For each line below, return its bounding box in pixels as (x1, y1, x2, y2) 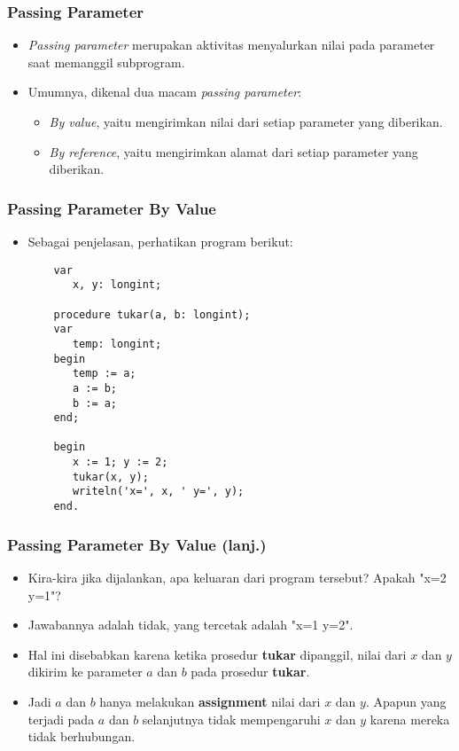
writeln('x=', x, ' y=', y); (72, 485, 245, 498)
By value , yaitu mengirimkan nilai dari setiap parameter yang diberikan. (49, 113, 443, 130)
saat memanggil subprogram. (27, 52, 185, 71)
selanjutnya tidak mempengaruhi (142, 709, 321, 728)
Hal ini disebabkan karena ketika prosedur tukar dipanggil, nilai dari (27, 645, 407, 663)
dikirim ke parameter (27, 662, 143, 681)
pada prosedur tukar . (191, 662, 310, 681)
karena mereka (370, 709, 450, 728)
